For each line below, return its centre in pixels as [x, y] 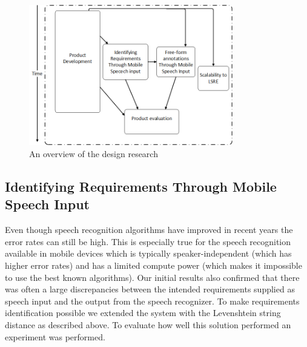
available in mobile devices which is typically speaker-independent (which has [148, 253]
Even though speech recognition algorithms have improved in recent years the [149, 230]
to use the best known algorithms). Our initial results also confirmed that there [152, 277]
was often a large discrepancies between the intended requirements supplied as [150, 289]
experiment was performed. [55, 336]
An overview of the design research [94, 154]
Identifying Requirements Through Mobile [141, 187]
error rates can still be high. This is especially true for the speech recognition [148, 241]
